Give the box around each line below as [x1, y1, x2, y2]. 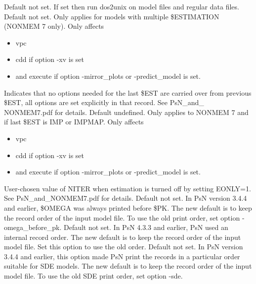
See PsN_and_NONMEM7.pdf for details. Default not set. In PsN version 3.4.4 [4, 193, 247, 203]
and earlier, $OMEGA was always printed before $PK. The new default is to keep [4, 202, 252, 213]
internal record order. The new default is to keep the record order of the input [4, 231, 241, 242]
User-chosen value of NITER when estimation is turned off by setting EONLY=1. [4, 183, 251, 193]
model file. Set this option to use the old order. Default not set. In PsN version [4, 241, 243, 252]
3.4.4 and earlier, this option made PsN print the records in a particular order [4, 251, 240, 261]
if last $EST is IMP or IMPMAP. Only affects [4, 116, 144, 127]
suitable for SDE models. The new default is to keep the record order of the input [4, 261, 252, 271]
